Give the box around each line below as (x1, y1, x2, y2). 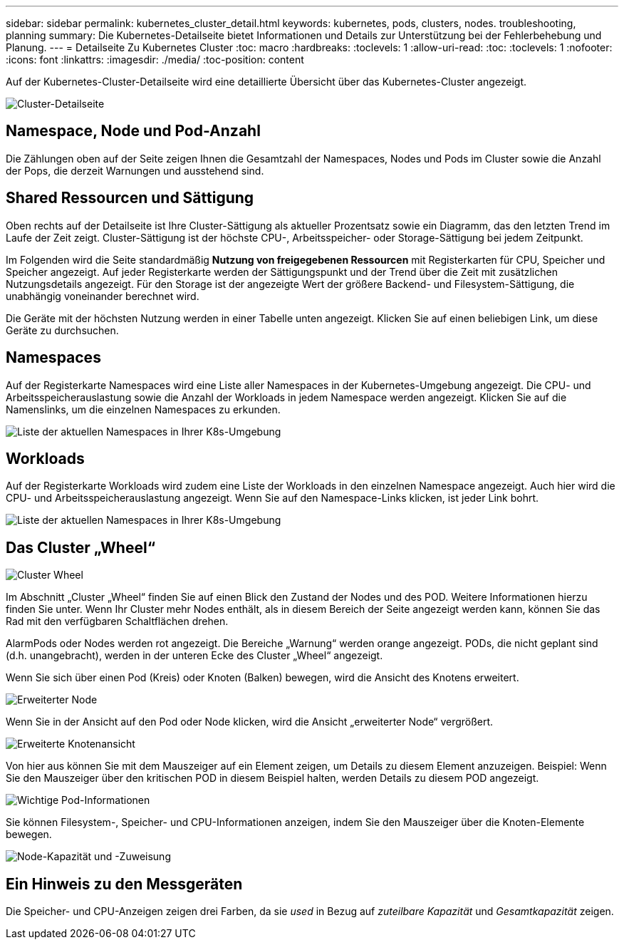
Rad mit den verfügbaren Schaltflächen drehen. (6, 615, 229, 628)
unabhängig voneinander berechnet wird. (6, 289, 199, 302)
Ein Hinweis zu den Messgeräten (6, 874, 243, 893)
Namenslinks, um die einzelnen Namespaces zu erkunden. (6, 403, 281, 415)
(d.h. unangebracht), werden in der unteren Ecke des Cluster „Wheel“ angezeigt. (6, 649, 383, 662)
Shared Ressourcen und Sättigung (6, 189, 254, 207)
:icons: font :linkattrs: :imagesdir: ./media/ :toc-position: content (6, 53, 304, 66)
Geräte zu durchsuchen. (6, 324, 119, 336)
